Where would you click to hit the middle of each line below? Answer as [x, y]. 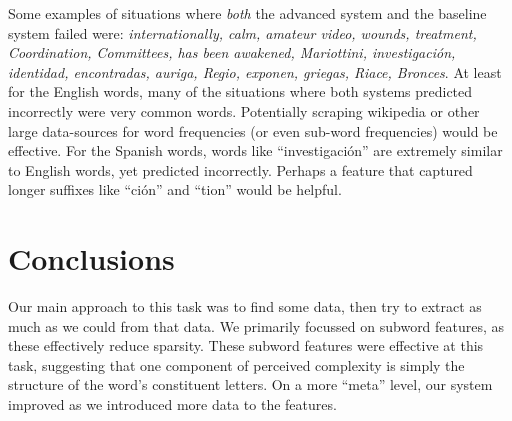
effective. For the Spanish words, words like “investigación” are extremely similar [255, 150]
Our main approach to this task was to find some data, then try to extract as [245, 306]
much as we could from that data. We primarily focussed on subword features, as [256, 325]
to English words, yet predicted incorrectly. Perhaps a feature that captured [240, 169]
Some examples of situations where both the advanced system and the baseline [247, 13]
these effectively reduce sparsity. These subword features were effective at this [246, 345]
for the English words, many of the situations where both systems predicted [240, 91]
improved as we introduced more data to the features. [172, 404]
